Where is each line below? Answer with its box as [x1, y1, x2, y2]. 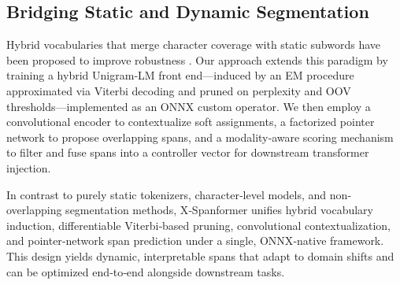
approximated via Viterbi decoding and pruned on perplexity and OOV [6, 82, 351, 98]
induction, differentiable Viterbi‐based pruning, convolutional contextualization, [6, 217, 391, 233]
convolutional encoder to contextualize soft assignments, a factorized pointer [6, 113, 375, 130]
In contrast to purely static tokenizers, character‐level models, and [6, 186, 327, 202]
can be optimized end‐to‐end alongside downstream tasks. [6, 263, 285, 279]
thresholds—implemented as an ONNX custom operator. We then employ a [6, 98, 371, 114]
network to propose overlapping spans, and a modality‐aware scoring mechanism [6, 128, 394, 145]
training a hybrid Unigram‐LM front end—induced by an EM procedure [6, 67, 354, 83]
